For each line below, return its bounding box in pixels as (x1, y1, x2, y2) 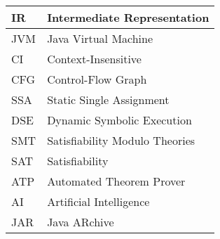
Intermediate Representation (47, 9, 209, 25)
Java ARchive (47, 214, 114, 230)
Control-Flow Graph (47, 71, 147, 87)
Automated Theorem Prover (47, 173, 186, 189)
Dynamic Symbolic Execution (47, 112, 192, 128)
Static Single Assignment (47, 91, 170, 108)
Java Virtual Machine (47, 30, 153, 46)
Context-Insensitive (47, 51, 142, 67)
